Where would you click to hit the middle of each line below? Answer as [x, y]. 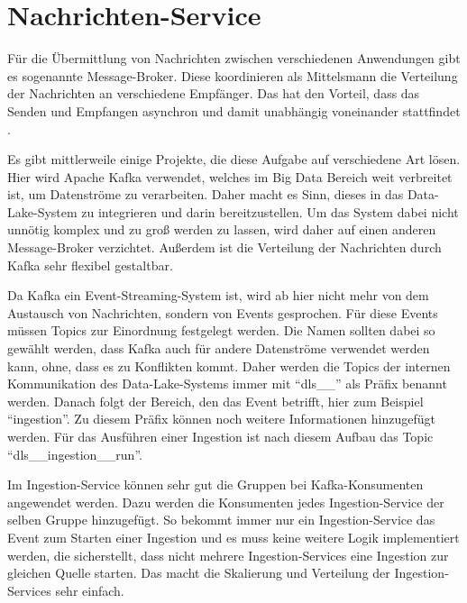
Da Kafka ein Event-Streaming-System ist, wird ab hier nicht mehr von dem [218, 295]
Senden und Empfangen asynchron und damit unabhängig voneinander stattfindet [234, 110]
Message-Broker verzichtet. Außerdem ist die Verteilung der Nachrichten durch [224, 247]
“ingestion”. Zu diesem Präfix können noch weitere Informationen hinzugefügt [221, 419]
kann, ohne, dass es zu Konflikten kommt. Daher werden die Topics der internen [229, 365]
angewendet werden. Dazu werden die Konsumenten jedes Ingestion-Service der [226, 502]
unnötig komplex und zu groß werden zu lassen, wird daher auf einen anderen [222, 229]
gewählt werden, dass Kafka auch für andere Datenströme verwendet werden [219, 348]
